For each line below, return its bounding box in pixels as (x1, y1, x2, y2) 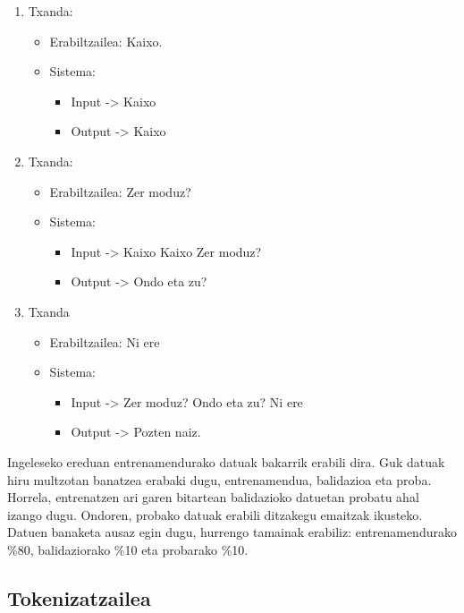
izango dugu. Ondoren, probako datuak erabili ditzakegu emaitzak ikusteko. (7, 505, 423, 524)
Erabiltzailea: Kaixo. (49, 31, 163, 50)
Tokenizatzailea (7, 583, 151, 611)
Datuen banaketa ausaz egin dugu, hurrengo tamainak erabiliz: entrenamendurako (7, 523, 457, 541)
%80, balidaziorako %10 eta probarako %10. (7, 540, 249, 558)
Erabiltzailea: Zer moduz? (49, 182, 191, 200)
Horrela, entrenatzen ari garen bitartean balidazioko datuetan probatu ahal (7, 488, 419, 507)
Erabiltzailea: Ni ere (49, 332, 160, 351)
